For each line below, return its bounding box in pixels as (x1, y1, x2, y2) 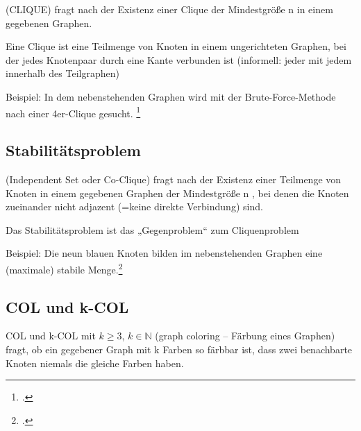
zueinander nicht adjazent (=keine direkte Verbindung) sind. (6, 199, 263, 214)
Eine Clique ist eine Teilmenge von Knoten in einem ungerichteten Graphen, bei (6, 39, 346, 53)
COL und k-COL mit (6, 328, 96, 343)
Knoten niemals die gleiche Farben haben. (6, 355, 184, 370)
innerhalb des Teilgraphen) (6, 66, 119, 81)
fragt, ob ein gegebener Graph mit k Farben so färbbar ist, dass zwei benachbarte (6, 342, 353, 357)
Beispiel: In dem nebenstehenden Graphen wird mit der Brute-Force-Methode (6, 89, 336, 103)
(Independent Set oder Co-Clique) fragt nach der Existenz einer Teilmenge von (6, 172, 342, 187)
